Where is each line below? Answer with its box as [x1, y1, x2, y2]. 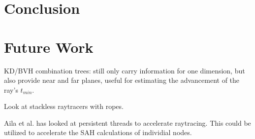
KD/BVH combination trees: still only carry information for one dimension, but [4, 65, 245, 75]
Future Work [4, 36, 94, 57]
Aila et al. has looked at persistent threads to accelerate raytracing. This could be [4, 117, 251, 128]
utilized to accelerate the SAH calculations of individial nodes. [4, 127, 192, 138]
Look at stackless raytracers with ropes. [4, 101, 124, 111]
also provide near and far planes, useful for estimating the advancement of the [4, 75, 240, 85]
